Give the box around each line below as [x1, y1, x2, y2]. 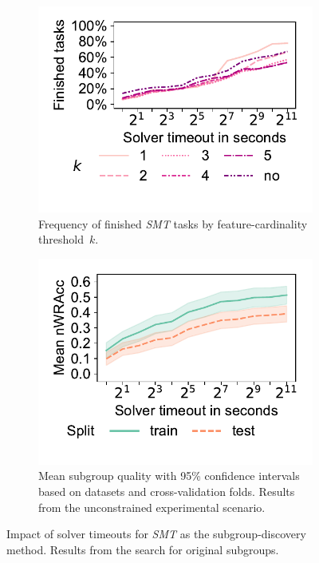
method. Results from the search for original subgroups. [6, 541, 279, 557]
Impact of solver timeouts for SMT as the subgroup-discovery [6, 525, 306, 542]
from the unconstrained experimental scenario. [38, 498, 266, 515]
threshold [38, 231, 84, 248]
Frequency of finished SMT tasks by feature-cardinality [38, 215, 308, 232]
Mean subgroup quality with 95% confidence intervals [38, 467, 300, 484]
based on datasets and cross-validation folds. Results [38, 482, 295, 499]
